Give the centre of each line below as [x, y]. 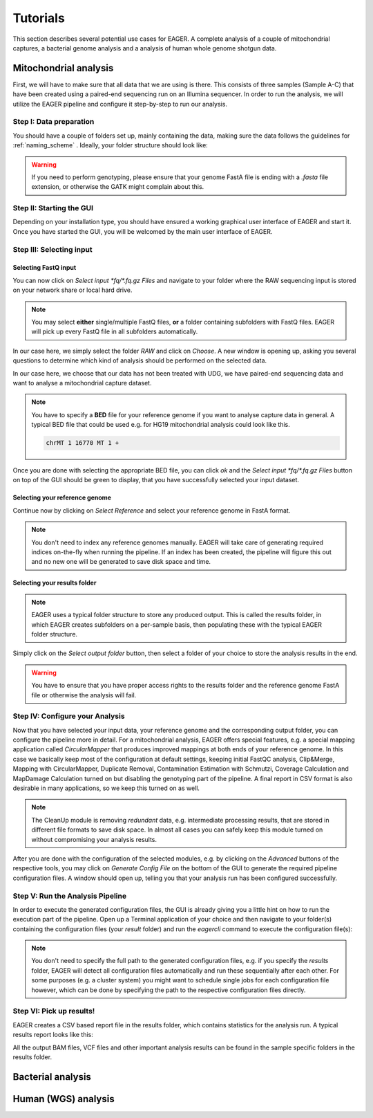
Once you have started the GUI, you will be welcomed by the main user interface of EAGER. [143, 231]
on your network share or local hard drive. [73, 290]
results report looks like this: [53, 1035]
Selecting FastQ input [45, 268]
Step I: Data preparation [54, 122]
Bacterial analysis [52, 1077]
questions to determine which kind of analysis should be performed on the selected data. [140, 360]
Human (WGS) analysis [64, 1099]
